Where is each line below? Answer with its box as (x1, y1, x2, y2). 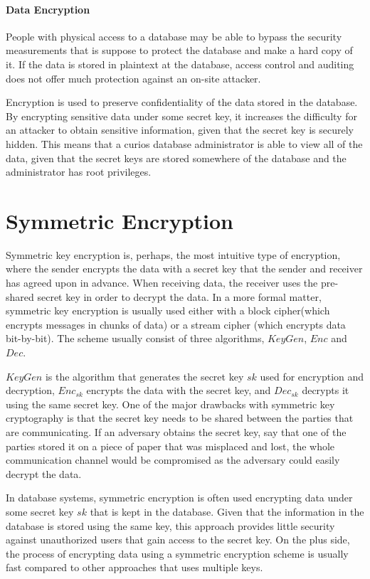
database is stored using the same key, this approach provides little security (6, 518, 335, 533)
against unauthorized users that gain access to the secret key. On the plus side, (6, 532, 350, 547)
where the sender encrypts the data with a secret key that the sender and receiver (6, 261, 363, 276)
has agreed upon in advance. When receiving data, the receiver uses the (6, 275, 318, 290)
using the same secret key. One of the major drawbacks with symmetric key (6, 396, 335, 411)
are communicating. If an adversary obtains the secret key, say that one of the (6, 424, 347, 439)
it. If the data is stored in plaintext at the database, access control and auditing (6, 56, 354, 71)
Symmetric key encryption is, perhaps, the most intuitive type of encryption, (6, 247, 341, 262)
